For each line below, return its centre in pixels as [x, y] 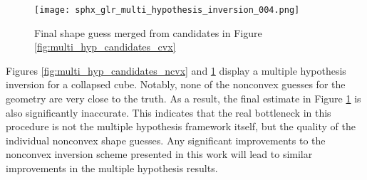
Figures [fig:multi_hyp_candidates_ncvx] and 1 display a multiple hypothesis [176, 70]
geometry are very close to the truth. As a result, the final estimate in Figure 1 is [183, 99]
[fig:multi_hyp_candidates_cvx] [105, 47]
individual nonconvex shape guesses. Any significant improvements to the [166, 140]
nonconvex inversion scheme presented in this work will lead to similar [159, 154]
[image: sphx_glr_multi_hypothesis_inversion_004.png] [167, 10]
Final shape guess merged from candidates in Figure [148, 32]
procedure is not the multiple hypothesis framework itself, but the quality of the [181, 126]
